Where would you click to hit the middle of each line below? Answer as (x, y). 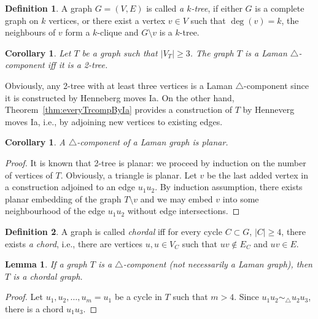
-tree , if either (217, 8)
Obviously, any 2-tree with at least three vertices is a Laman (119, 85)
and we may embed (176, 198)
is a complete (280, 8)
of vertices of (29, 175)
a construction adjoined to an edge (70, 187)
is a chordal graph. (48, 276)
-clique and (118, 32)
